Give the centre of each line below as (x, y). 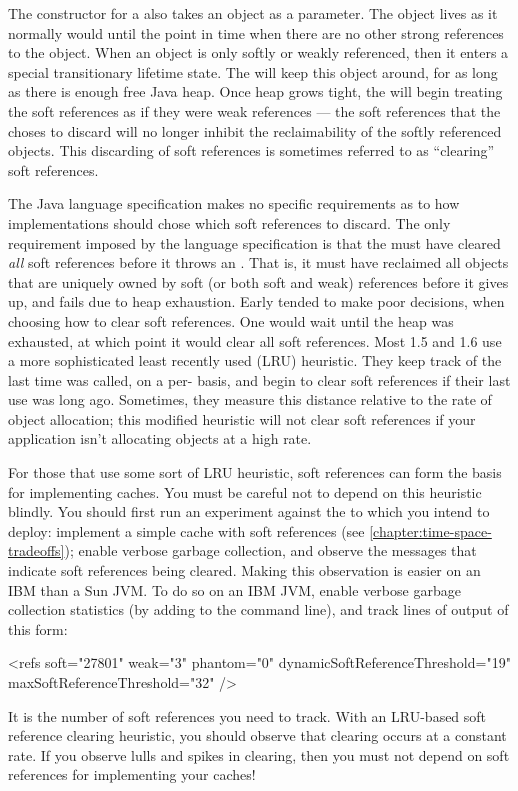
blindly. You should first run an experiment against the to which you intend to (249, 511)
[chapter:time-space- (430, 530)
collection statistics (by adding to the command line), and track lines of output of (258, 609)
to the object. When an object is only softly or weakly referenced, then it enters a (258, 52)
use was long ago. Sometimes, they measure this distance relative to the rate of (250, 399)
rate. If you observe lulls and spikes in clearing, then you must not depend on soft (259, 754)
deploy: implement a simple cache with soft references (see (186, 530)
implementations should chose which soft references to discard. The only (229, 222)
